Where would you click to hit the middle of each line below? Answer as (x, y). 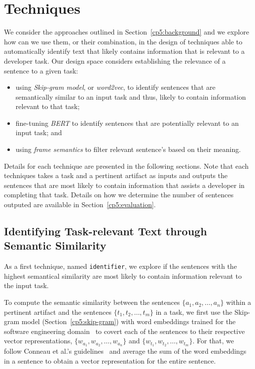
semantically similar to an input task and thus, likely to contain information (131, 96)
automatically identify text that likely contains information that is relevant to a (124, 51)
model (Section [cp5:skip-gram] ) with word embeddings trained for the (128, 321)
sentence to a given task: (41, 70)
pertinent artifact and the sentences (58, 312)
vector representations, (38, 341)
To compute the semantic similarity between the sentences (92, 302)
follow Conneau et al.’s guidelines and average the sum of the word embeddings (125, 351)
